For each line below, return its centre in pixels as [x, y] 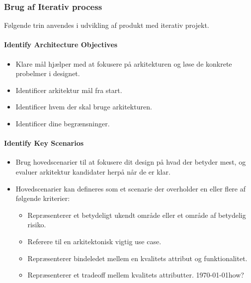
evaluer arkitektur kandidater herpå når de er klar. [93, 171]
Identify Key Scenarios [44, 143]
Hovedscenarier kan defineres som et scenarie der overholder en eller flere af [131, 188]
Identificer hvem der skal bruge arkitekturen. [84, 107]
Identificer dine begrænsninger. [63, 123]
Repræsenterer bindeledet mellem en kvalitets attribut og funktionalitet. [137, 258]
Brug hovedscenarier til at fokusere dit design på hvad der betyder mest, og [131, 162]
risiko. [37, 225]
